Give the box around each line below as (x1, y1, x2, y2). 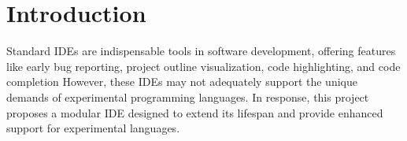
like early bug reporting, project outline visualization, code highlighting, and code (6, 58, 401, 74)
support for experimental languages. (6, 120, 180, 136)
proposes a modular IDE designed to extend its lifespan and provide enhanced (6, 104, 383, 121)
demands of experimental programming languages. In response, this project (6, 88, 369, 105)
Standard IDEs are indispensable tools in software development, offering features (6, 43, 396, 59)
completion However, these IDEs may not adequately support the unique (6, 73, 357, 90)
